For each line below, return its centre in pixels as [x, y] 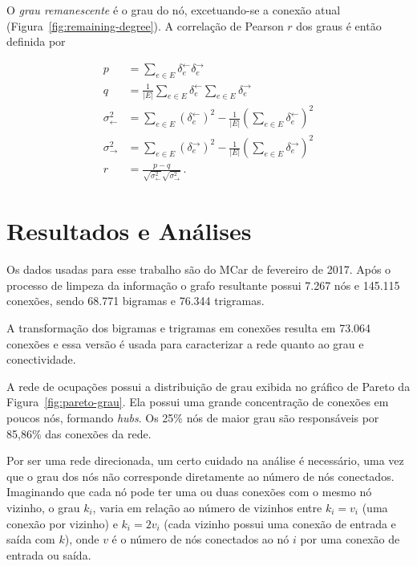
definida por [36, 41]
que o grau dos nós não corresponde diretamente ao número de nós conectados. [200, 476]
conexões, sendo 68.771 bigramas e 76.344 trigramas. [136, 301]
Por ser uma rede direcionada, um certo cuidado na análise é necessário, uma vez [205, 460]
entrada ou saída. [49, 554]
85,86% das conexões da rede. [79, 433]
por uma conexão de [350, 539]
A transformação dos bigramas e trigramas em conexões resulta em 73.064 [189, 327]
